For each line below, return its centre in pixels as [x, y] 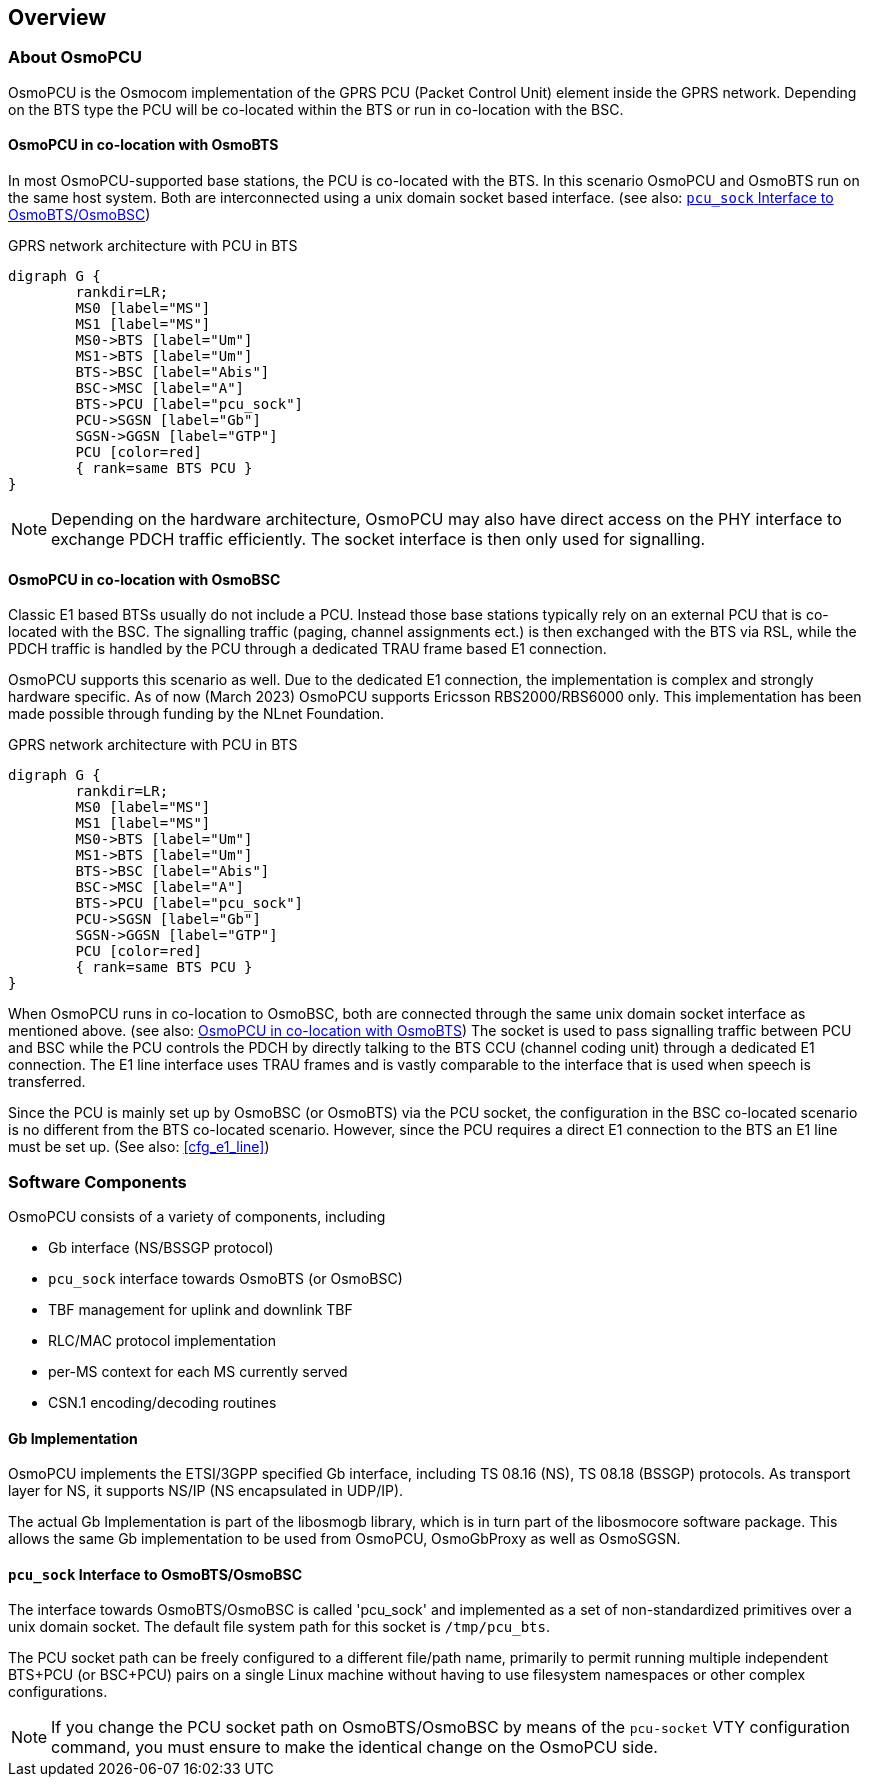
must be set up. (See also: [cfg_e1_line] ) [139, 1147]
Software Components [97, 1181]
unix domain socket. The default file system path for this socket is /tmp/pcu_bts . [279, 1627]
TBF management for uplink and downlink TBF [200, 1309]
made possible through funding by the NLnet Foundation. [196, 714]
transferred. [47, 1082]
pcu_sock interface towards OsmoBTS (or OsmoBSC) [225, 1278]
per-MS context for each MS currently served [198, 1371]
